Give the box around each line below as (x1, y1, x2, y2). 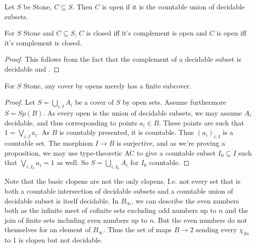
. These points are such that (158, 117, 244, 127)
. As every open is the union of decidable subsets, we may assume (43, 107, 242, 118)
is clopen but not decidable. (18, 235, 103, 245)
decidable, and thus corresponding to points (4, 117, 137, 127)
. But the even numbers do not (154, 214, 248, 225)
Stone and (23, 28, 54, 38)
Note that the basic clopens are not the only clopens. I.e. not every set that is (4, 176, 241, 186)
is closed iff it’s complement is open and (86, 28, 207, 38)
